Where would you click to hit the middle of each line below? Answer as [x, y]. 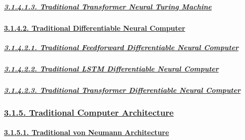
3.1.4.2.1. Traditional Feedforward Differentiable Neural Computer [121, 47]
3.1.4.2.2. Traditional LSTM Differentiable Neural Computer [112, 68]
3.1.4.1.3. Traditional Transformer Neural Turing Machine [108, 6]
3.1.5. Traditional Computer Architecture [89, 112]
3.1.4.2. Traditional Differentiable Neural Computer [95, 28]
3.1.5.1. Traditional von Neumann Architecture [87, 132]
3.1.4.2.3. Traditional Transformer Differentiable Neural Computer [122, 90]
